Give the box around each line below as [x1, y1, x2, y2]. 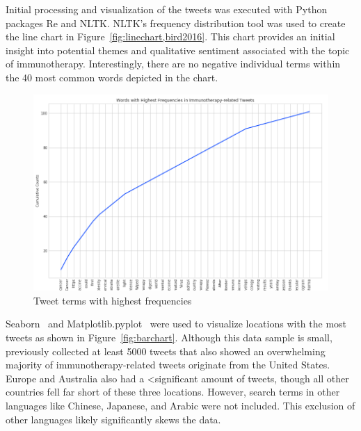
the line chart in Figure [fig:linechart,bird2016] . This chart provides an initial [6, 29, 335, 44]
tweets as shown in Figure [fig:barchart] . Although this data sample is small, [6, 330, 332, 344]
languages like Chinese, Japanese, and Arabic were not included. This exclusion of [6, 398, 355, 412]
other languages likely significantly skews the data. [6, 412, 221, 426]
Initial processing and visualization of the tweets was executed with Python [6, 2, 328, 16]
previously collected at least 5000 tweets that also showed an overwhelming [6, 343, 326, 358]
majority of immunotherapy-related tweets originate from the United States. [6, 357, 330, 372]
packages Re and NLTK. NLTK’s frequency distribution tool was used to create [6, 15, 346, 30]
